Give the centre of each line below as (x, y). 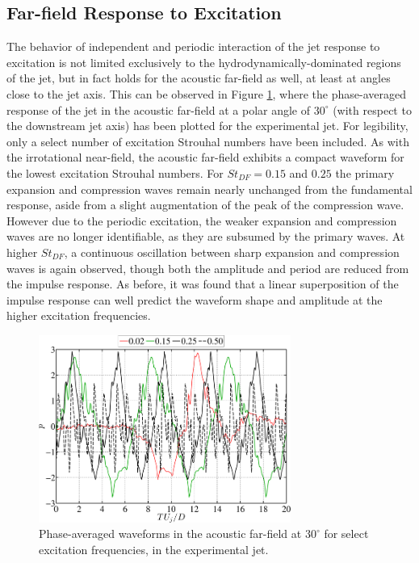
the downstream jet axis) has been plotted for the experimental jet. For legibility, (207, 126)
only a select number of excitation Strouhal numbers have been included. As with (208, 141)
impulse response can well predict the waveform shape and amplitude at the (195, 299)
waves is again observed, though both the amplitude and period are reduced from (208, 268)
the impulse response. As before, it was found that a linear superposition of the (203, 284)
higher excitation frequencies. (79, 315)
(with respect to (372, 109)
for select (346, 534)
